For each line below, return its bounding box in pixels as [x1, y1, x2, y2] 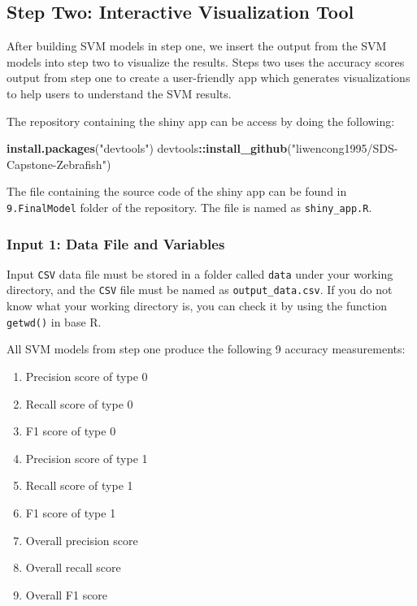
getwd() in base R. [7, 313, 102, 330]
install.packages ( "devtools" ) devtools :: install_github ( [7, 140, 292, 157]
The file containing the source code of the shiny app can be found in [7, 183, 347, 200]
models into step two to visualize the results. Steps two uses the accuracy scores [7, 53, 405, 70]
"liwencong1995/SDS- [291, 140, 398, 157]
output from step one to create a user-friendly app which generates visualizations [7, 69, 410, 86]
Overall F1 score [25, 586, 108, 603]
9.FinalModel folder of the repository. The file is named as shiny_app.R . [7, 198, 372, 215]
